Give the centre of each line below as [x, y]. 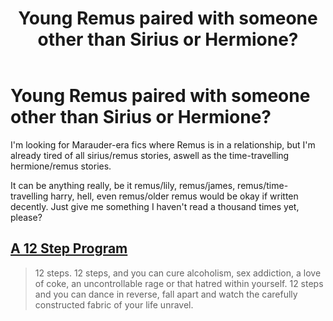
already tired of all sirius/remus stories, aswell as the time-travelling [150, 155]
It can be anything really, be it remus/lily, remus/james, [123, 185]
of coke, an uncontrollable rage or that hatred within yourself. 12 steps [179, 283]
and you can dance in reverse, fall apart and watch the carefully [166, 294]
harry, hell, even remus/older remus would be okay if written [174, 196]
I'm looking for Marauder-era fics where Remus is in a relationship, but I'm [163, 144]
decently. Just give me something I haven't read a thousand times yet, [155, 206]
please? [26, 217]
